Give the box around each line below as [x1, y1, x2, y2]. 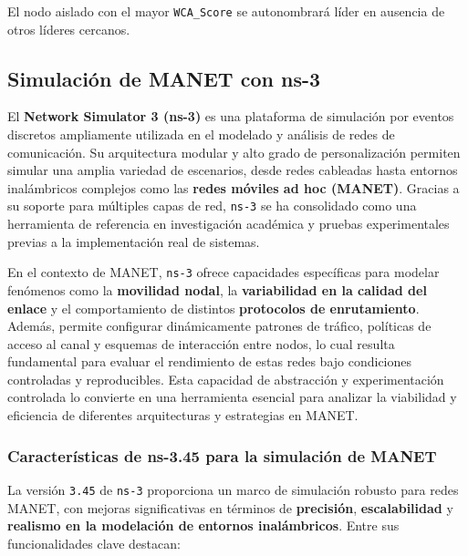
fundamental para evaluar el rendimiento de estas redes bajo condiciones [7, 352, 412, 371]
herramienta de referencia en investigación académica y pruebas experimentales [7, 214, 450, 233]
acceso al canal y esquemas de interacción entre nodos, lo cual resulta [7, 334, 395, 353]
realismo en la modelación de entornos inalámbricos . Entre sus [7, 516, 400, 535]
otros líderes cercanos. [7, 19, 130, 38]
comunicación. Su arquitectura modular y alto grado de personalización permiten [7, 142, 461, 161]
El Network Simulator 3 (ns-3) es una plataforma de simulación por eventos [7, 107, 454, 126]
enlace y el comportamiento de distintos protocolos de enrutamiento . [7, 298, 420, 317]
